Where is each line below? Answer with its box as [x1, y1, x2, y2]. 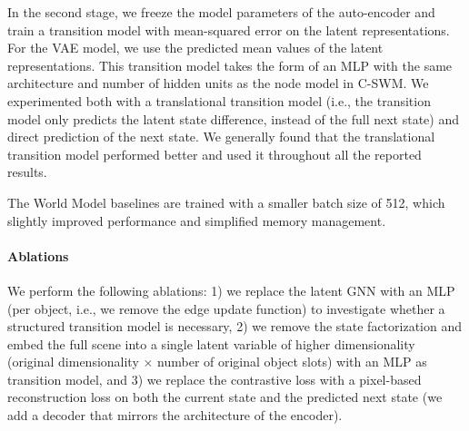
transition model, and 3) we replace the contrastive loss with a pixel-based [7, 369, 422, 388]
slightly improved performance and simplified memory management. [7, 211, 386, 230]
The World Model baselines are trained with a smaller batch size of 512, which [7, 192, 445, 211]
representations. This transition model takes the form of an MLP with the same [7, 55, 453, 74]
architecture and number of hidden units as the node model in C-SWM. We [7, 73, 429, 93]
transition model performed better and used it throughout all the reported [7, 144, 422, 163]
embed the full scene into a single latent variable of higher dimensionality [7, 334, 415, 353]
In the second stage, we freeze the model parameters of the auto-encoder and [7, 3, 435, 21]
